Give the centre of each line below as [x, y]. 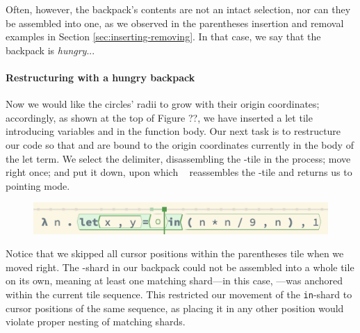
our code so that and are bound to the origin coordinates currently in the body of [180, 144]
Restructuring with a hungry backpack [100, 77]
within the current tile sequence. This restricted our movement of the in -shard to [179, 294]
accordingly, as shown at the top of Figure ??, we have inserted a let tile [159, 117]
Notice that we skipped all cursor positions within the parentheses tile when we [175, 253]
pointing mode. [38, 185]
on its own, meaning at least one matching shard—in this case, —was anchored [174, 281]
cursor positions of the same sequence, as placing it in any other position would [175, 308]
